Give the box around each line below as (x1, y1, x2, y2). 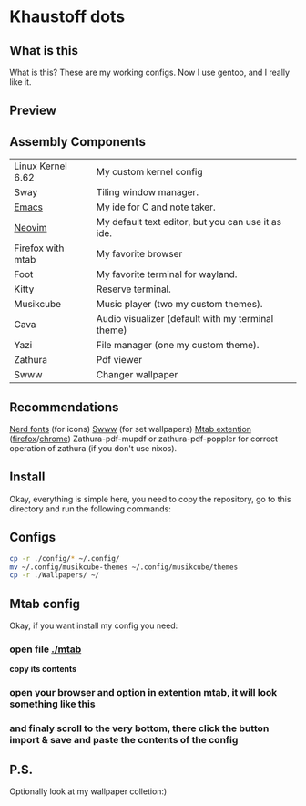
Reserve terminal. (96, 283, 171, 295)
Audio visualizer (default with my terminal (96, 313, 274, 325)
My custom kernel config (96, 166, 203, 179)
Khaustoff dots (9, 6, 126, 27)
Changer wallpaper (96, 368, 178, 381)
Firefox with (14, 242, 65, 254)
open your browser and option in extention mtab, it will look (9, 687, 278, 699)
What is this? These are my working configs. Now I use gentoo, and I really (9, 67, 290, 77)
